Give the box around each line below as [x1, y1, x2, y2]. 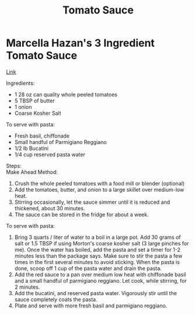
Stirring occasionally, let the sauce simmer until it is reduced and [14, 198, 170, 206]
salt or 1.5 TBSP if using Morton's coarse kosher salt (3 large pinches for [14, 239, 189, 246]
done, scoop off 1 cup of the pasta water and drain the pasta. [14, 265, 162, 272]
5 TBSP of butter [14, 97, 55, 104]
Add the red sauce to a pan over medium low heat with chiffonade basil [14, 271, 186, 278]
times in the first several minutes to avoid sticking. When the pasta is [14, 258, 180, 265]
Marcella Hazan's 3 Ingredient [6, 36, 155, 50]
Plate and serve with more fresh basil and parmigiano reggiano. [14, 302, 168, 309]
